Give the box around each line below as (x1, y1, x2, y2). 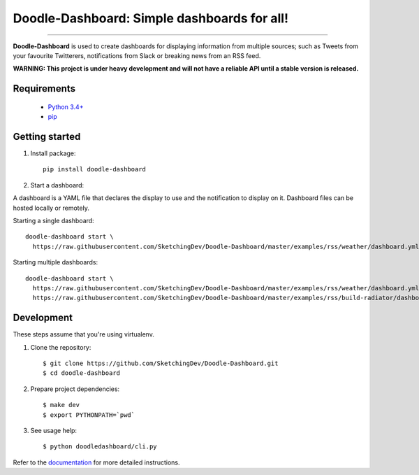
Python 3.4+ (47, 102, 84, 111)
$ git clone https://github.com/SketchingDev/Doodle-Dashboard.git (43, 360, 279, 367)
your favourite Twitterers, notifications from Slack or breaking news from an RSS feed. (13, 51, 261, 59)
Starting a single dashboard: (13, 216, 94, 225)
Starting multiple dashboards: (13, 258, 98, 267)
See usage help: (30, 426, 77, 434)
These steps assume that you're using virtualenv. (13, 330, 155, 339)
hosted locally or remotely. (13, 204, 90, 212)
